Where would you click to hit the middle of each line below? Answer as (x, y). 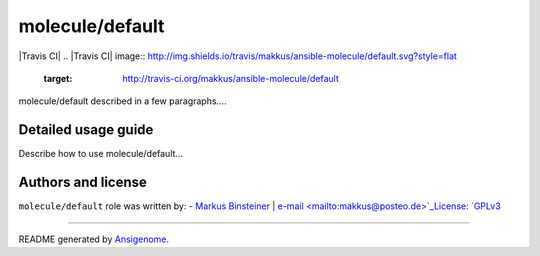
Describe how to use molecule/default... (101, 154)
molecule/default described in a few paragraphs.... (122, 101)
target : (58, 78)
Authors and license (82, 182)
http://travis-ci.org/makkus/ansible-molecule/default (230, 78)
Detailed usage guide (86, 130)
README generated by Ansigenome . (94, 239)
